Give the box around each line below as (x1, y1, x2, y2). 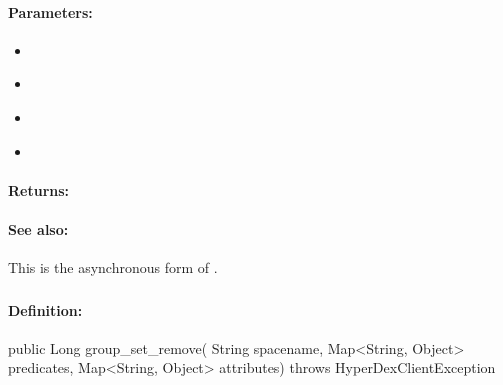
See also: (8, 218, 69, 239)
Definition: (8, 299, 83, 320)
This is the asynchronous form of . (8, 257, 218, 278)
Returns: (8, 179, 70, 200)
